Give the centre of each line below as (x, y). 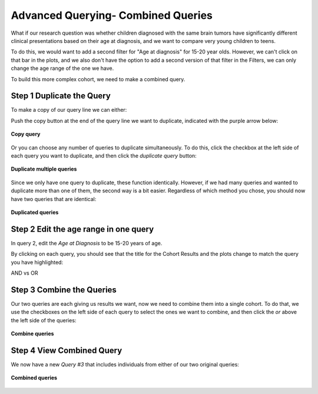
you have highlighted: (37, 262)
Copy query (26, 134)
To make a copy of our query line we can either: (69, 110)
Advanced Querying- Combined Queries (112, 15)
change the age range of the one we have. (62, 68)
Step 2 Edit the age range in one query (82, 229)
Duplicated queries (35, 212)
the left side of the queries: (44, 320)
